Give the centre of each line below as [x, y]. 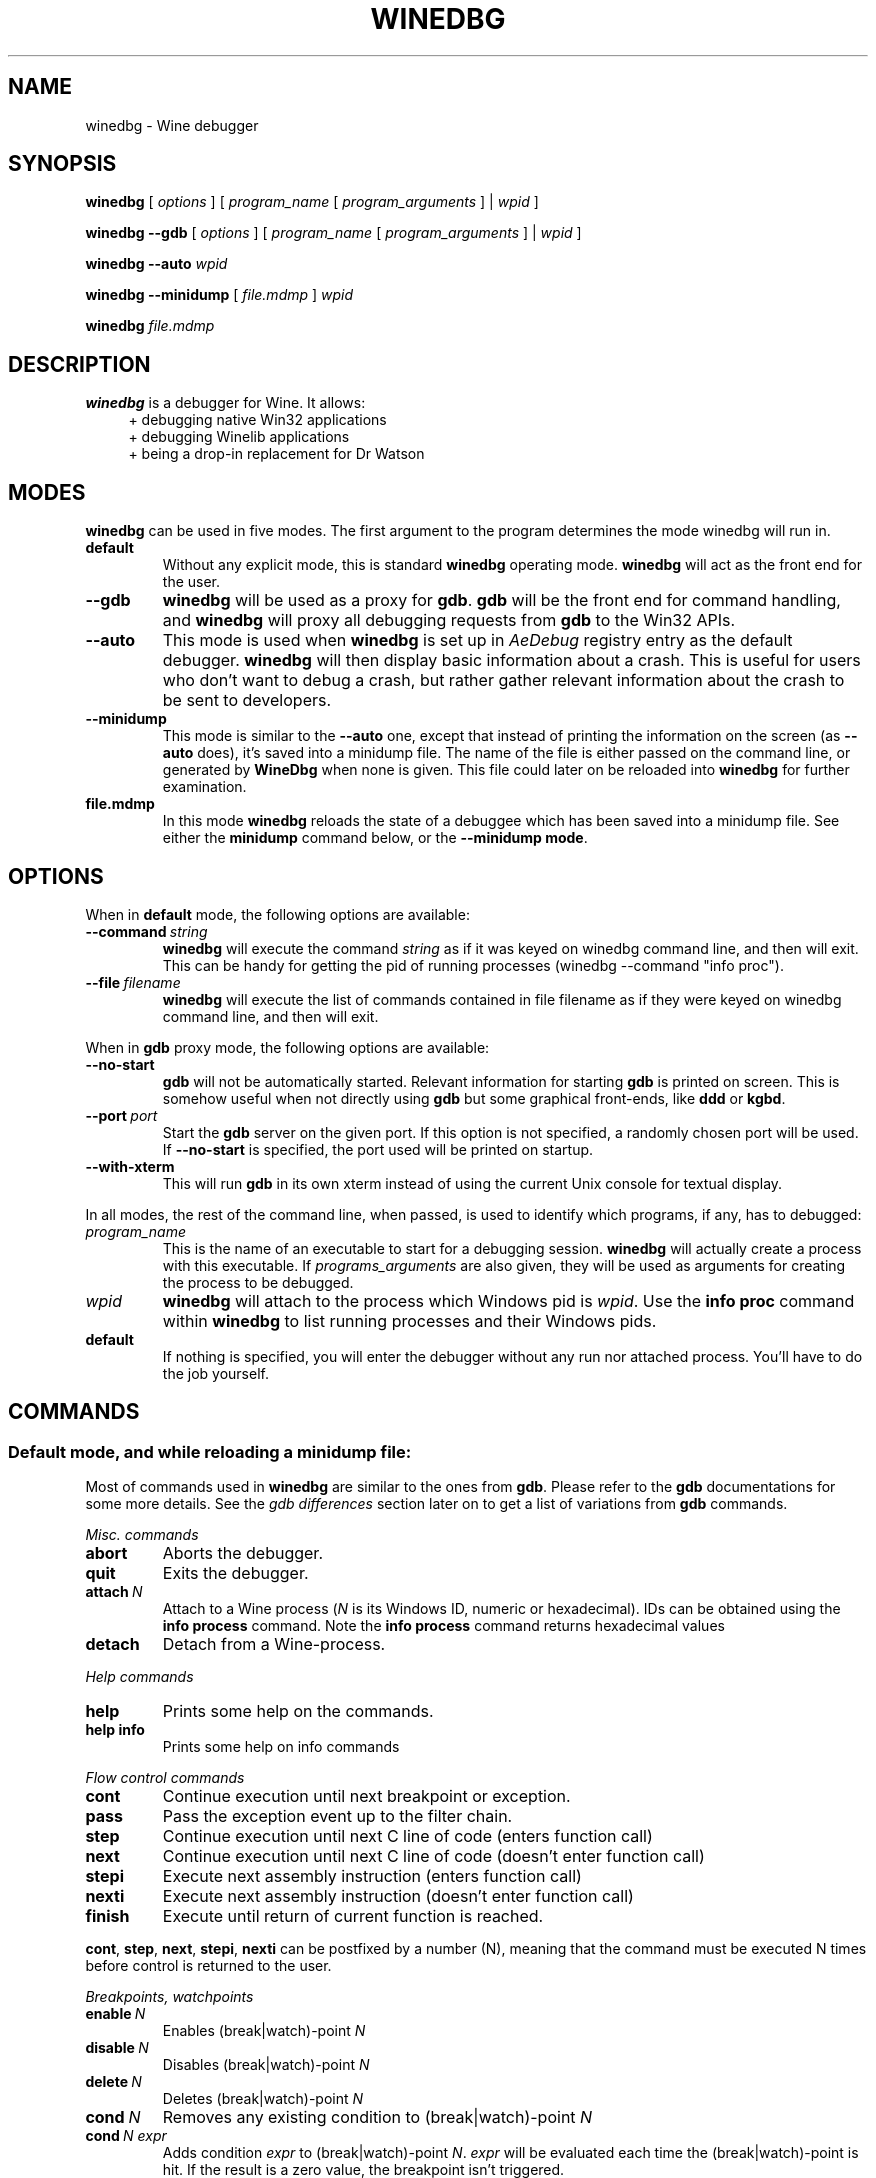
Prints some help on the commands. [298, 1711]
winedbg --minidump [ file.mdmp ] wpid [219, 295]
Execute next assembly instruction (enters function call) [372, 1876]
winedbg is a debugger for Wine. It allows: [225, 403]
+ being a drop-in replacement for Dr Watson [276, 454]
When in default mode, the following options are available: [277, 914]
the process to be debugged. [258, 1282]
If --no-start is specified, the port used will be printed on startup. [378, 1149]
